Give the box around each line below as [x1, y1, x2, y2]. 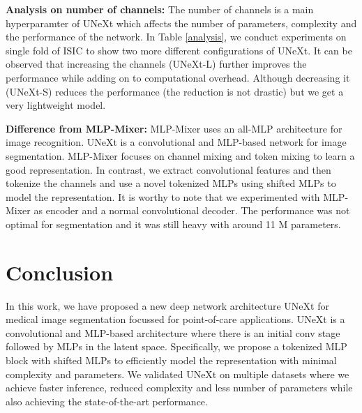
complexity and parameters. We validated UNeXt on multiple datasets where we [6, 366, 349, 381]
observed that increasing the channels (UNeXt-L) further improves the [6, 57, 307, 71]
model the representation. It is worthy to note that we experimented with [6, 189, 320, 204]
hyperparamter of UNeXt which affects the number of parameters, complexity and [6, 15, 357, 30]
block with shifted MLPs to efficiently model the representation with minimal [6, 353, 337, 367]
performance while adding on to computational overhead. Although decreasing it [6, 70, 350, 84]
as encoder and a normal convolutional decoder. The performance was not [33, 203, 350, 218]
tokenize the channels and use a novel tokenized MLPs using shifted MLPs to [6, 176, 336, 190]
